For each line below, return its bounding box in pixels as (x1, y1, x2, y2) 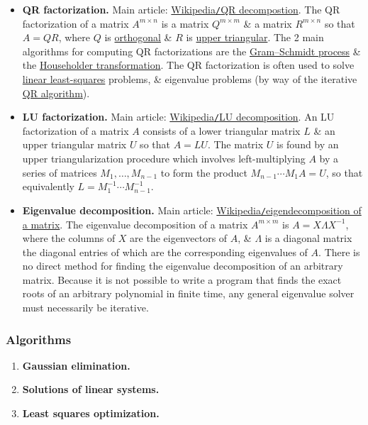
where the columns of (22, 231, 116, 245)
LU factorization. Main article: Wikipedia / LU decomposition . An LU (22, 109, 335, 124)
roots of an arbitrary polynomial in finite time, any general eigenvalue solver (22, 286, 355, 301)
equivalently (22, 179, 74, 194)
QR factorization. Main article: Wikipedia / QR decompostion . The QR (22, 2, 340, 16)
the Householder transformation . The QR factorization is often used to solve (22, 57, 355, 72)
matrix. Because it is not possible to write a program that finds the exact (22, 272, 342, 287)
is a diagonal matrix (264, 231, 352, 245)
